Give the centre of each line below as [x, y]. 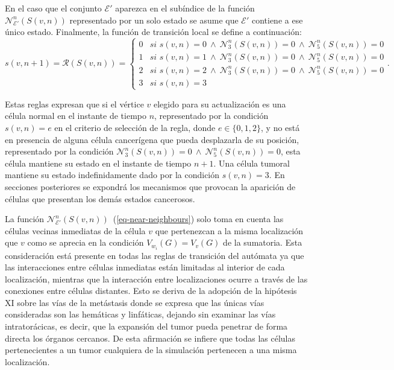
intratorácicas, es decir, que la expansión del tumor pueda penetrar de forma [146, 326]
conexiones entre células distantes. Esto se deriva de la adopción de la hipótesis [151, 291]
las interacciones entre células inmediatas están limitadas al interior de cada [145, 267]
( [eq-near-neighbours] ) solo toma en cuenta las [198, 219]
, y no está [280, 128]
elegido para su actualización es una [220, 104]
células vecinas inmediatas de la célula [75, 230]
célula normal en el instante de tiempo [76, 116]
